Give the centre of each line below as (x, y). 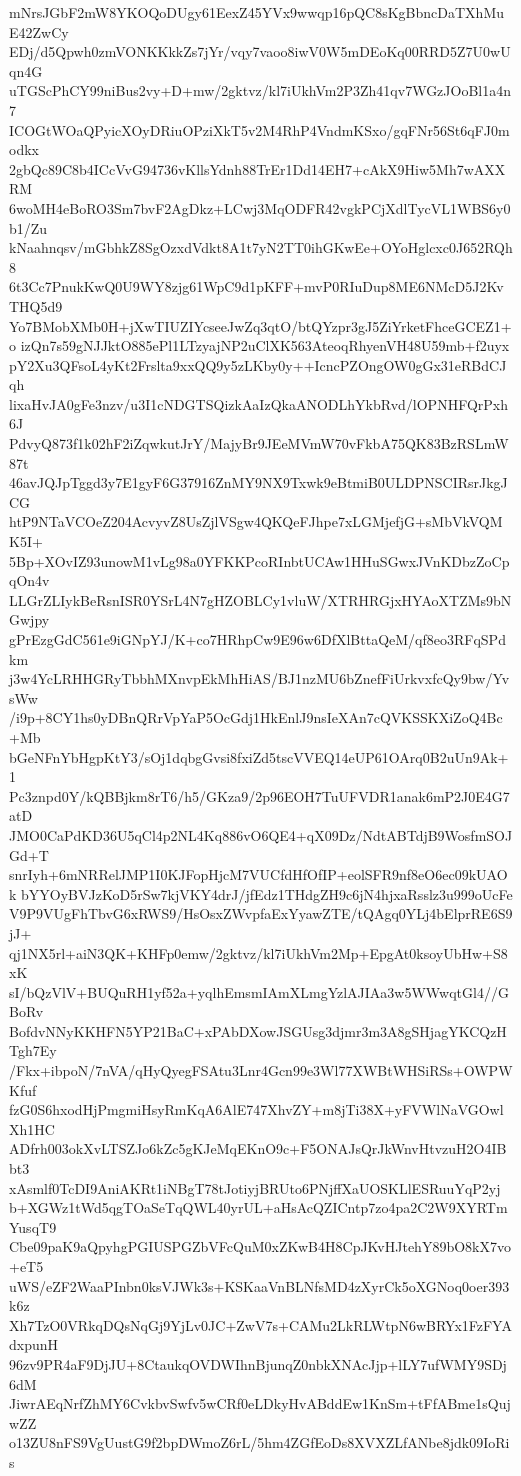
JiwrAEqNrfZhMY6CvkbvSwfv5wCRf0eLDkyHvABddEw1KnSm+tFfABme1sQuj (260, 1403)
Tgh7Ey (33, 1050)
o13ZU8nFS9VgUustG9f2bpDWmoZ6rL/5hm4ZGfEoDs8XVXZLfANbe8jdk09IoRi (259, 1442)
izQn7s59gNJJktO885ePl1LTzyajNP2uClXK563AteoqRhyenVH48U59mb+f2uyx (265, 345)
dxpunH (34, 1344)
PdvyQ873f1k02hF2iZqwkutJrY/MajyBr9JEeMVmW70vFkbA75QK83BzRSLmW (259, 443)
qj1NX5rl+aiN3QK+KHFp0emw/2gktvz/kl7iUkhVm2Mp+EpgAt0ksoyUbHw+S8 (258, 952)
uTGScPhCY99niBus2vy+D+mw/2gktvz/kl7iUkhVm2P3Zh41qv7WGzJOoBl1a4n (260, 90)
